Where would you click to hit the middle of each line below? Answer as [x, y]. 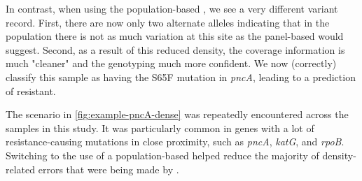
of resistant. [31, 90]
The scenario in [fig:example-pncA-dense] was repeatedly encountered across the [177, 114]
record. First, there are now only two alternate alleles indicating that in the [168, 22]
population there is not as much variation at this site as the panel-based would [175, 36]
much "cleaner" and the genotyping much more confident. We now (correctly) [171, 63]
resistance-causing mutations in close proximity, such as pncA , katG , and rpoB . [175, 142]
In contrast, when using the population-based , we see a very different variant [172, 8]
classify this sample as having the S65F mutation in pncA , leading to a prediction [181, 77]
